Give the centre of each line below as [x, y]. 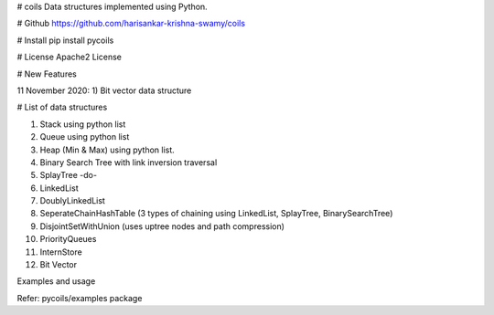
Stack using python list [83, 124]
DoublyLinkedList [72, 201]
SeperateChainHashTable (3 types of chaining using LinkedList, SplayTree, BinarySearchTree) [216, 214]
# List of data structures [62, 107]
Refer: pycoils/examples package [80, 298]
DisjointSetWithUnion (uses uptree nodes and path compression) [162, 226]
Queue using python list [85, 137]
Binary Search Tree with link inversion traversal [129, 162]
